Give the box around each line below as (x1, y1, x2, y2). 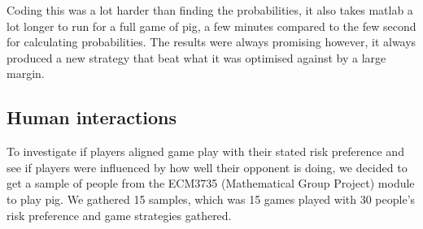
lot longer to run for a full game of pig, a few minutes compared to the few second (7, 17, 416, 34)
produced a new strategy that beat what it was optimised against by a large (7, 49, 386, 66)
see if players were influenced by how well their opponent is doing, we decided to (7, 158, 408, 175)
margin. (7, 65, 45, 82)
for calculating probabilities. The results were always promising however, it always (7, 33, 416, 50)
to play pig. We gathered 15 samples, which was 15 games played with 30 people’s (7, 190, 416, 207)
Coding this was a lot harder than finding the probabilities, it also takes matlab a (7, 2, 413, 18)
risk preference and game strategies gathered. (7, 206, 232, 223)
